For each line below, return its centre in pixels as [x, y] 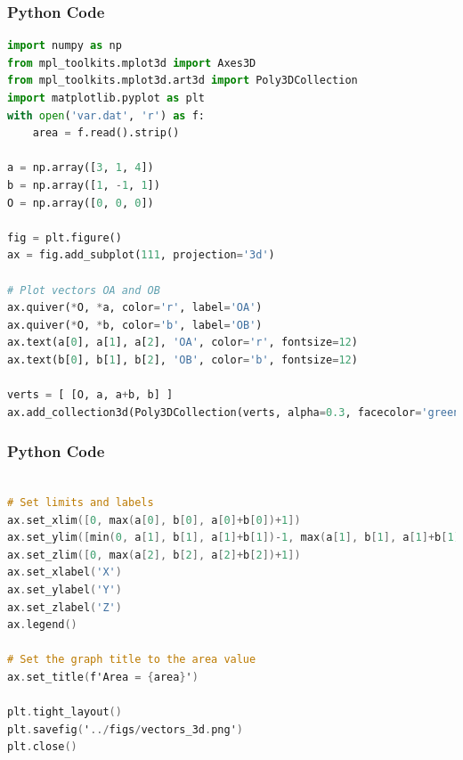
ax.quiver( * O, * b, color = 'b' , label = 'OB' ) [135, 325]
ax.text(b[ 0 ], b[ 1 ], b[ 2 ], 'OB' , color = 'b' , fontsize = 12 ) [183, 360]
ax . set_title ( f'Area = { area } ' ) [103, 678]
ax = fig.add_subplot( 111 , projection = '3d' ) [141, 255]
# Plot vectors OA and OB [84, 290]
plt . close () [42, 747]
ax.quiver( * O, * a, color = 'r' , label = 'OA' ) [135, 308]
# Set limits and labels [81, 503]
